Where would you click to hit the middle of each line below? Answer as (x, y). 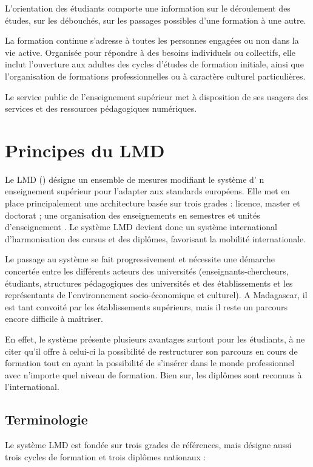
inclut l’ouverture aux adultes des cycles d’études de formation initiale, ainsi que (154, 64)
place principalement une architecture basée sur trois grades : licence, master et (153, 203)
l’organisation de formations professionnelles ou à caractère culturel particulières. (155, 76)
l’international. (32, 387)
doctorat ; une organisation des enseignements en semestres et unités (133, 215)
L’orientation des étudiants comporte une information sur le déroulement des (148, 8)
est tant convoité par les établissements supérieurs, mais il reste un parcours (146, 306)
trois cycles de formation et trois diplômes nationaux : (106, 456)
